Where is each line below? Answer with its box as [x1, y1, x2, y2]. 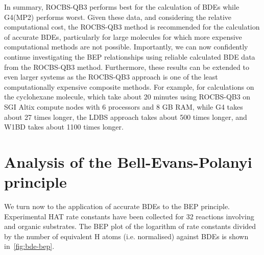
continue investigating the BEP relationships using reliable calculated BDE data [4, 51, 255, 62]
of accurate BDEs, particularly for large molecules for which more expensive [4, 31, 242, 42]
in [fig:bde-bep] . [4, 241, 55, 251]
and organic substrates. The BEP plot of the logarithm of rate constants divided [4, 221, 256, 232]
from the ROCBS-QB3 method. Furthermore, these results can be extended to [4, 61, 249, 72]
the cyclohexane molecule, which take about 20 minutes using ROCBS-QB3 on [4, 91, 251, 102]
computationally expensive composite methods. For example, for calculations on [4, 81, 254, 92]
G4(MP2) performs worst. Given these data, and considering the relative [4, 11, 232, 22]
